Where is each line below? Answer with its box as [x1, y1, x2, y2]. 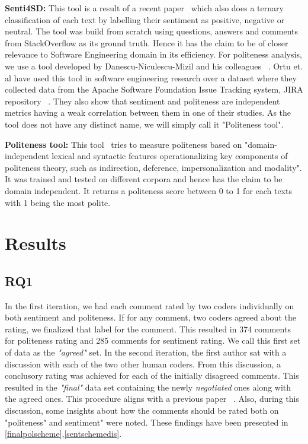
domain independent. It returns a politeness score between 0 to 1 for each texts [5, 184, 293, 196]
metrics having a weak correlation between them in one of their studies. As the [5, 106, 291, 119]
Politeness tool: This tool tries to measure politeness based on [5, 138, 242, 150]
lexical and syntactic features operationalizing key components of [52, 150, 288, 162]
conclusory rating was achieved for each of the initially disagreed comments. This [5, 369, 299, 382]
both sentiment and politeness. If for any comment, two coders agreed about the [5, 311, 296, 324]
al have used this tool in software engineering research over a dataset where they [5, 71, 297, 84]
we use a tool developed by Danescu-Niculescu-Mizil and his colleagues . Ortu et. [5, 59, 303, 72]
